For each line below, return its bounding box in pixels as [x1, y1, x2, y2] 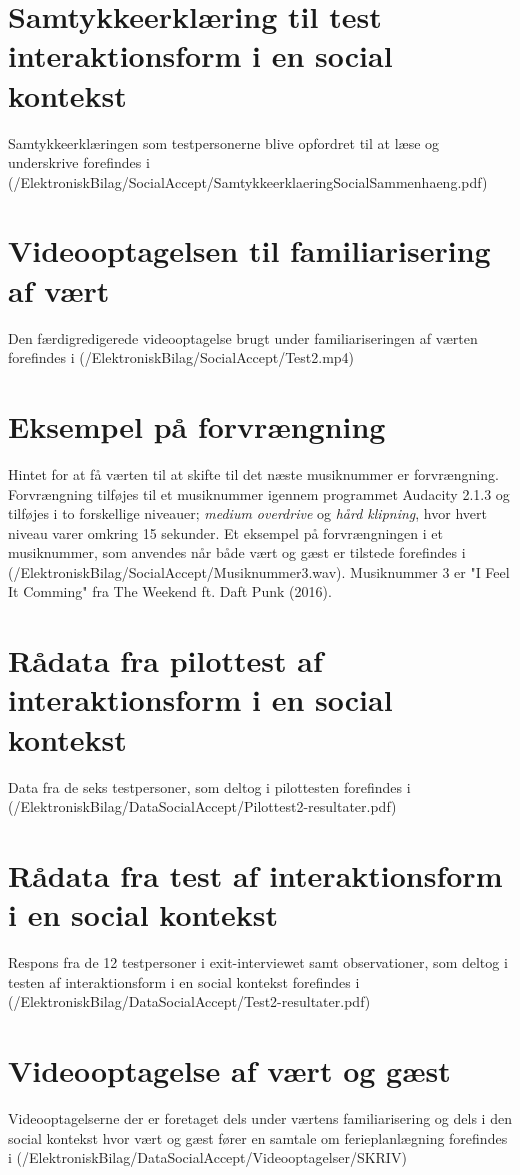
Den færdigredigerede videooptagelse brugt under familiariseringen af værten [8, 327, 478, 348]
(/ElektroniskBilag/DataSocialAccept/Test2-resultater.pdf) [8, 991, 371, 1012]
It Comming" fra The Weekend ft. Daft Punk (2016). [8, 581, 332, 602]
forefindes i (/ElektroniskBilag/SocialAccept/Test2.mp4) [8, 347, 355, 368]
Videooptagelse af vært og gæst [8, 1050, 451, 1091]
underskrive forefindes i [8, 152, 150, 173]
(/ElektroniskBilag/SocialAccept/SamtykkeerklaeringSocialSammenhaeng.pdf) [8, 171, 488, 192]
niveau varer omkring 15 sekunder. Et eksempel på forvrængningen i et [8, 522, 443, 543]
